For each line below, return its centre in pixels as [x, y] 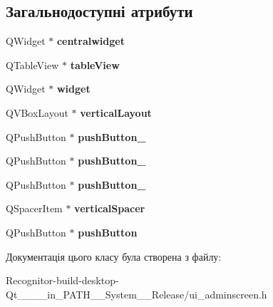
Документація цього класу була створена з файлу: [114, 256]
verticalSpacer [110, 208]
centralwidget [91, 41]
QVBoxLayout [37, 112]
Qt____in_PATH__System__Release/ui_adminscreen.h [136, 294]
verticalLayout [116, 112]
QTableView [32, 64]
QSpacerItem [34, 208]
